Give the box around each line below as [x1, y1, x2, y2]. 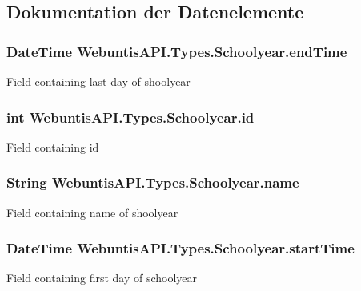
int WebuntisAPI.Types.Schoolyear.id [6, 107, 255, 127]
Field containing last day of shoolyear [6, 73, 191, 89]
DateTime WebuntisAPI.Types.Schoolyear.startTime [6, 238, 355, 258]
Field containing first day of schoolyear [6, 269, 198, 286]
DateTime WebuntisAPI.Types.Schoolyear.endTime [6, 41, 347, 61]
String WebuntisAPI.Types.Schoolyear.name [6, 172, 299, 192]
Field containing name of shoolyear [6, 204, 178, 220]
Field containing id [6, 138, 99, 155]
